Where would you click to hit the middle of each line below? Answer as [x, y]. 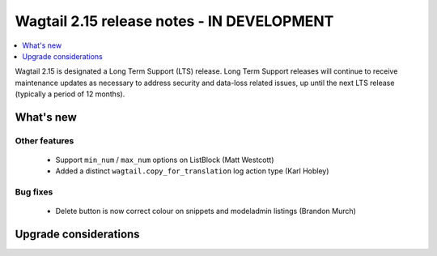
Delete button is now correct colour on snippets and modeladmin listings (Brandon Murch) [206, 211]
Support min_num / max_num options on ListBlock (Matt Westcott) [165, 160]
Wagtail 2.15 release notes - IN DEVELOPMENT [174, 21]
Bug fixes [34, 192]
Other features [45, 140]
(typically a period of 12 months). [70, 94]
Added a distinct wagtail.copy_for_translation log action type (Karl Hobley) [192, 171]
